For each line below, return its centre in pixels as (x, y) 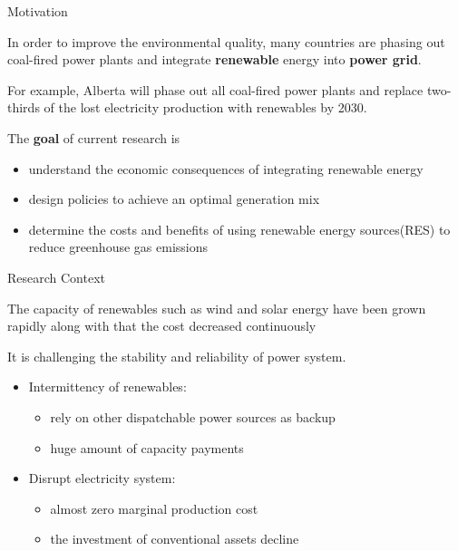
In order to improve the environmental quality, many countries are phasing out (226, 41)
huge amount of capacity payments (147, 447)
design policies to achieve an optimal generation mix (174, 199)
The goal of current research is (94, 137)
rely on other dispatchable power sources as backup (193, 416)
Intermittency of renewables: (107, 387)
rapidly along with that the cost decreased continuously (162, 326)
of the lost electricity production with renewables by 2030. (205, 107)
